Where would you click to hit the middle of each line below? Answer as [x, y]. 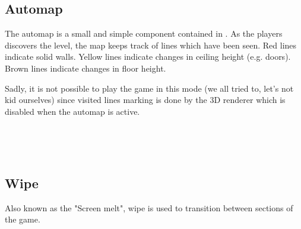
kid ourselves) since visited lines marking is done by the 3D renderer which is [145, 100]
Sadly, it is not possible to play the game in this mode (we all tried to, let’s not [149, 88]
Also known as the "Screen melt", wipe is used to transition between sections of [149, 207]
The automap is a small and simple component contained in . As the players [144, 33]
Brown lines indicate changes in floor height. [85, 68]
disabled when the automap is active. [72, 111]
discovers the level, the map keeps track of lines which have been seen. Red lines [151, 45]
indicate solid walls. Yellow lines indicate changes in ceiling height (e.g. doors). [148, 57]
